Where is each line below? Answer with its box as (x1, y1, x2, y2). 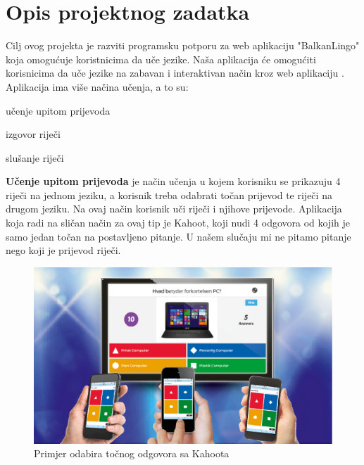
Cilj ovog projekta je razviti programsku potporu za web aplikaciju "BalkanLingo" (6, 38, 360, 53)
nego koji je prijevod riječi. (6, 243, 121, 257)
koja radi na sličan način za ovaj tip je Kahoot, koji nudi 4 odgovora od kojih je (6, 215, 351, 230)
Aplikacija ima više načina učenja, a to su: (6, 79, 189, 94)
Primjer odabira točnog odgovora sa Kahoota (34, 446, 230, 461)
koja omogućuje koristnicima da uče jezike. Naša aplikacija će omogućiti (6, 51, 316, 66)
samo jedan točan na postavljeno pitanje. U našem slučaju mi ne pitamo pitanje (6, 229, 351, 243)
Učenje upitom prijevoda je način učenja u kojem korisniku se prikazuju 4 (6, 174, 341, 189)
